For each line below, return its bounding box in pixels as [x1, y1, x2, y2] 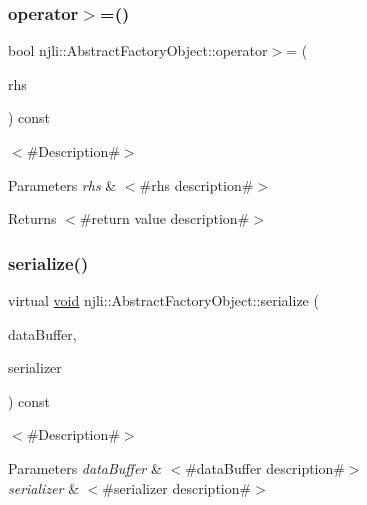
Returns [8, 208, 57, 229]
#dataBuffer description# [185, 457, 345, 478]
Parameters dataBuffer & [8, 457, 162, 478]
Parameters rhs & [8, 174, 117, 195]
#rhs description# [139, 174, 254, 195]
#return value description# [79, 208, 250, 229]
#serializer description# [102, 477, 252, 498]
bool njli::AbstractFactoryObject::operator [8, 40, 268, 61]
